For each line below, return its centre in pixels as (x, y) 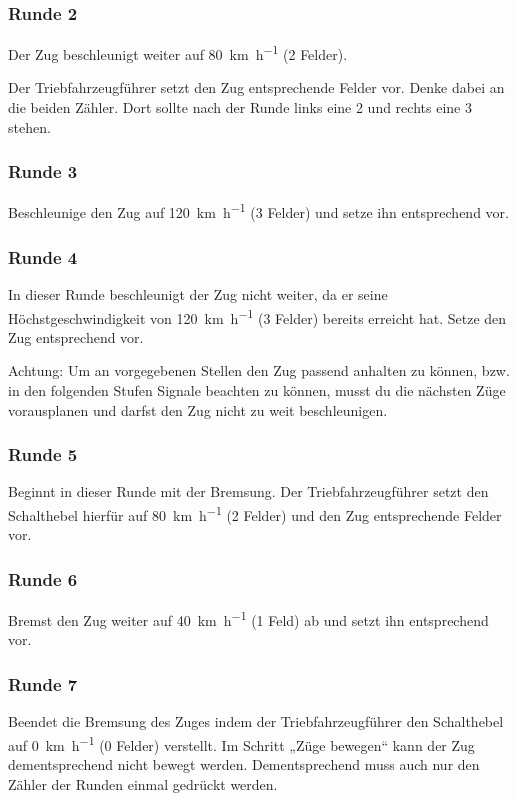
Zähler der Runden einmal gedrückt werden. (143, 783)
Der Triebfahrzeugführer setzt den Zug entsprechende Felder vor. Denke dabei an (256, 87)
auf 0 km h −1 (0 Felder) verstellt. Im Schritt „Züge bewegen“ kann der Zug (241, 743)
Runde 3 (43, 171)
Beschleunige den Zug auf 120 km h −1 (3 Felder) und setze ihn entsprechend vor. (258, 211)
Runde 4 (43, 256)
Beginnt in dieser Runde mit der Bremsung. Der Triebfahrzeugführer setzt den (248, 491)
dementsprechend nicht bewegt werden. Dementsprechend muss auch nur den (244, 763)
